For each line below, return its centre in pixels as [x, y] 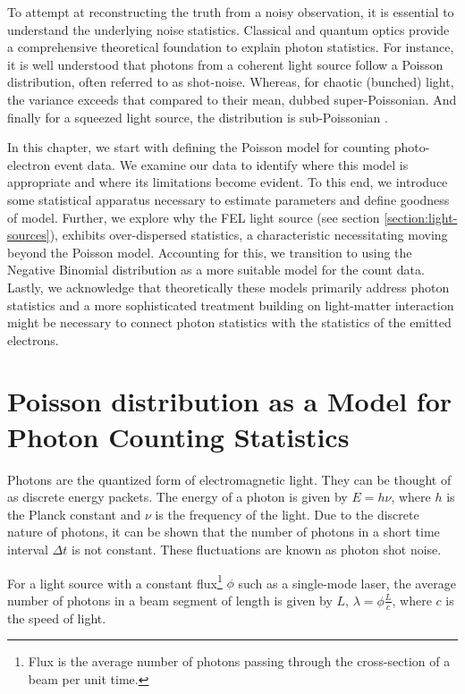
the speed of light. [57, 618]
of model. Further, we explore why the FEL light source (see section [194, 217]
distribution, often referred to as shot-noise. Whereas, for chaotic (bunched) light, [231, 82]
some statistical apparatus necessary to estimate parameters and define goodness [228, 199]
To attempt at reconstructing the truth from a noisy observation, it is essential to [231, 12]
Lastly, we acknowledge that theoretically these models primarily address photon [228, 287]
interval [28, 549]
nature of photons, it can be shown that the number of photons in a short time [224, 532]
